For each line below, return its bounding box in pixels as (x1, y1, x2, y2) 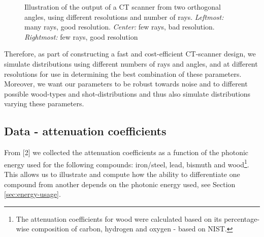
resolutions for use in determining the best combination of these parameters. (4, 68, 242, 79)
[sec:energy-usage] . (4, 189, 61, 199)
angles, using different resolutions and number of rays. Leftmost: (24, 11, 224, 22)
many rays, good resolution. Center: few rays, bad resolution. (24, 21, 215, 32)
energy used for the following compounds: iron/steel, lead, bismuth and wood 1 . (4, 157, 249, 169)
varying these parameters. (4, 98, 84, 109)
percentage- (224, 213, 260, 224)
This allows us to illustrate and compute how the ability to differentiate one (4, 168, 240, 179)
